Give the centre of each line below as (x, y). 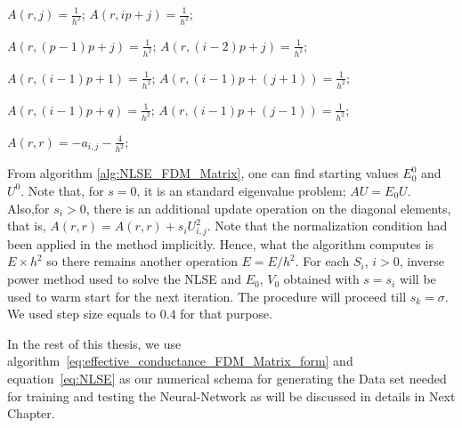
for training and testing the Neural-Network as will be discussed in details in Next (231, 396)
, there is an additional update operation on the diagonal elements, (268, 208)
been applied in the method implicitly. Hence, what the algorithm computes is (220, 243)
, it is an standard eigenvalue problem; (241, 190)
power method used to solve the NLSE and (125, 279)
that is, (27, 226)
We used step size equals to (82, 314)
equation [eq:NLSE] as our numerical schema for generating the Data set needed (227, 379)
